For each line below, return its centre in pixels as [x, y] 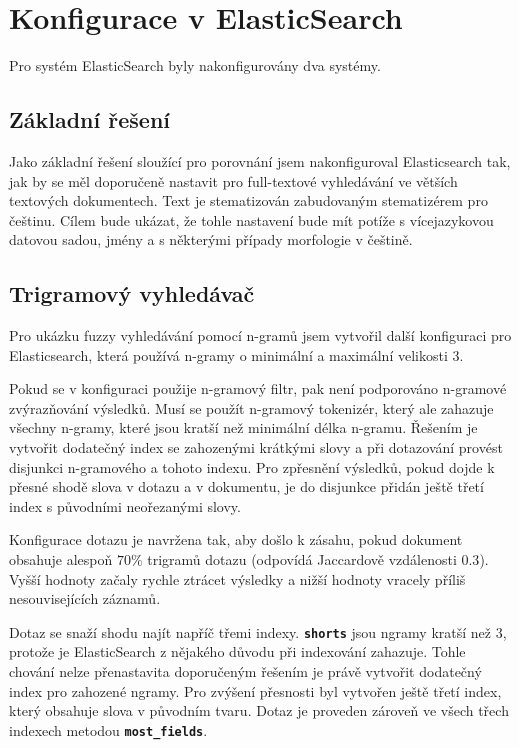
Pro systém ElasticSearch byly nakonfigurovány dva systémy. [195, 65]
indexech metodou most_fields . [108, 729]
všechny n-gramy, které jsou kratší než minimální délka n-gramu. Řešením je [243, 427]
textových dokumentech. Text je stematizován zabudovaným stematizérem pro [248, 200]
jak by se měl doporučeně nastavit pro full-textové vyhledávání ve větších [233, 180]
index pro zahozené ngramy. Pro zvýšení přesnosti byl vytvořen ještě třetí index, [255, 690]
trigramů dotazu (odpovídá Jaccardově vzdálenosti [302, 559]
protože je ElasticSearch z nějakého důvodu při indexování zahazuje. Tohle [237, 651]
